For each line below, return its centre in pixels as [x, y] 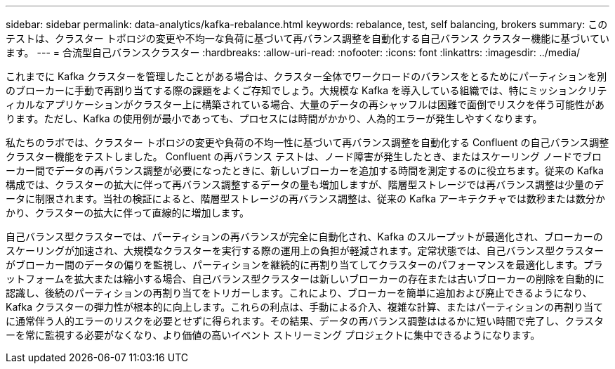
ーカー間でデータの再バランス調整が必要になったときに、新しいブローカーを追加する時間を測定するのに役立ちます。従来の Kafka [305, 170]
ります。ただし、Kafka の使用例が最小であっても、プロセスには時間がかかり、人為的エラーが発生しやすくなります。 [274, 118]
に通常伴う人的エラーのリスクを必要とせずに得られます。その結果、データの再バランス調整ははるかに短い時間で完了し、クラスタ [305, 321]
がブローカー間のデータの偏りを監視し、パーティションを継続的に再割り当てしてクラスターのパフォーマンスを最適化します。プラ [304, 265]
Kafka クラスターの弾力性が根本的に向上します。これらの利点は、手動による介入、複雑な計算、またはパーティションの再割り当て [304, 307]
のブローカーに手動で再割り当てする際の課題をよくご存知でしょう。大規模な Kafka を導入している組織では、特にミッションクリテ [306, 90]
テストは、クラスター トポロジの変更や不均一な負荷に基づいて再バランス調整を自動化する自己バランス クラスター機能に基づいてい [307, 38]
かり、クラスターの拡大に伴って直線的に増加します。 [128, 213]
